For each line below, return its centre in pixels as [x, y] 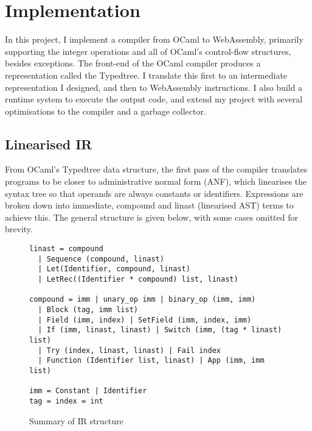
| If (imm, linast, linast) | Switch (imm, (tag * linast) [160, 330]
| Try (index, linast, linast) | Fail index [129, 350]
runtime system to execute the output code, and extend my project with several [154, 99]
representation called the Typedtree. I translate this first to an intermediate [146, 75]
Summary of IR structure [76, 420]
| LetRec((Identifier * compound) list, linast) [138, 280]
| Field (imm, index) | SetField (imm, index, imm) [145, 320]
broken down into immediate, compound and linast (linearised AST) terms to [149, 205]
